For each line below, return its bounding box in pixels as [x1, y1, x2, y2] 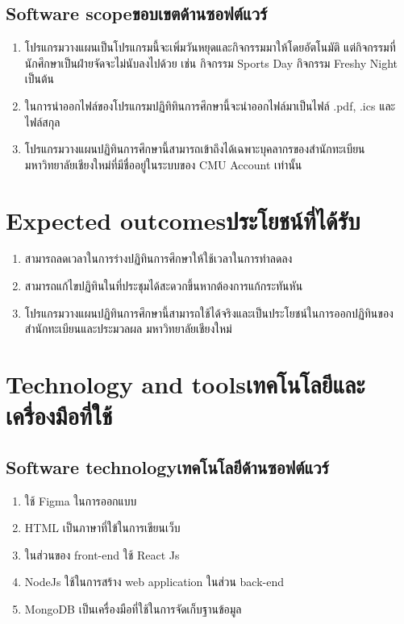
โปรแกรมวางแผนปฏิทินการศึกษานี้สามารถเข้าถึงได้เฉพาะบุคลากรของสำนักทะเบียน [24, 140, 365, 157]
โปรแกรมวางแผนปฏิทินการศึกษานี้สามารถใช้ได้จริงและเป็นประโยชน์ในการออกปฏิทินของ [24, 304, 394, 321]
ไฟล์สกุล [24, 113, 60, 130]
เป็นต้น [24, 70, 55, 87]
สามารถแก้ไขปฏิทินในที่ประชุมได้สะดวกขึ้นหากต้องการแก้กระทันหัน [24, 277, 303, 294]
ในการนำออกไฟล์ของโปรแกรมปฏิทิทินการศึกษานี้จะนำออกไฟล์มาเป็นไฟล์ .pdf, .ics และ [24, 97, 396, 114]
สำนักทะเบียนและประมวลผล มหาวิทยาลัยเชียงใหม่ [24, 320, 232, 337]
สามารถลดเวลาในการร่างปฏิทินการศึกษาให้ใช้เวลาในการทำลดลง [24, 250, 293, 267]
